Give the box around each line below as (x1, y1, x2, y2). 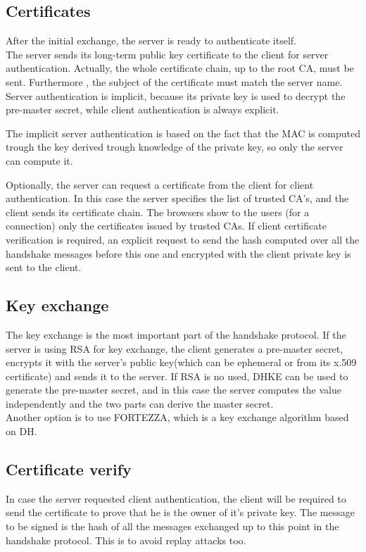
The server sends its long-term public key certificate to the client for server (6, 46, 329, 61)
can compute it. (6, 153, 73, 168)
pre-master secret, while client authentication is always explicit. (6, 102, 279, 117)
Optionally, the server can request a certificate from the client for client (6, 177, 314, 192)
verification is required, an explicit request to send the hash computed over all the (6, 232, 360, 246)
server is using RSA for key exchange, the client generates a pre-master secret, (6, 341, 343, 356)
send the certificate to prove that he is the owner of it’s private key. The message (6, 505, 355, 520)
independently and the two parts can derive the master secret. (6, 396, 274, 410)
